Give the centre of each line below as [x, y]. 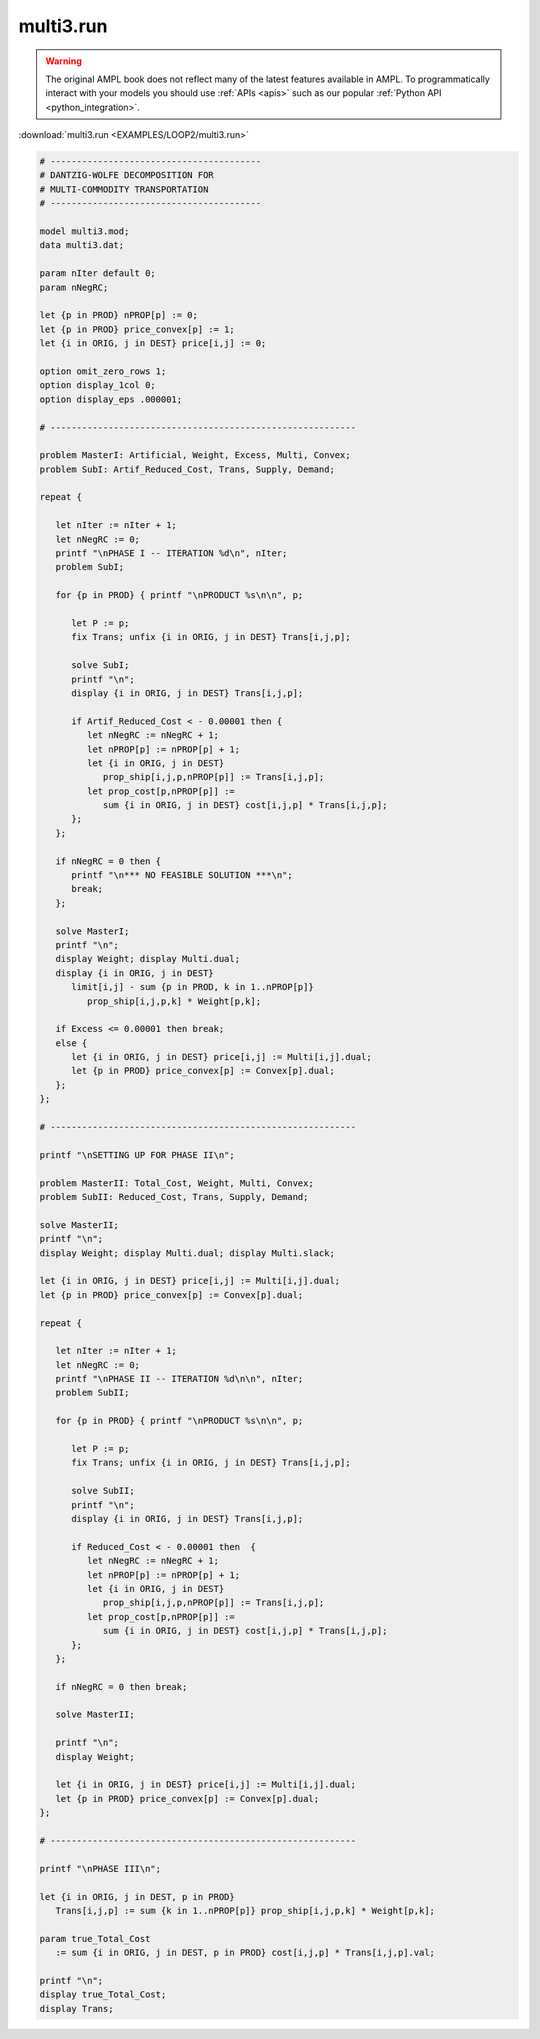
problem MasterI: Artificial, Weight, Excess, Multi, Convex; [195, 455]
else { [71, 1043]
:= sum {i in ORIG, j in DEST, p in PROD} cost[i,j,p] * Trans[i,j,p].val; [245, 1953]
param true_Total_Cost [95, 1938]
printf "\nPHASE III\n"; [100, 1868]
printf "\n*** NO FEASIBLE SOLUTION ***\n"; [182, 875]
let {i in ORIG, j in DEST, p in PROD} [137, 1896]
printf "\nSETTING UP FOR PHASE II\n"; [137, 1154]
